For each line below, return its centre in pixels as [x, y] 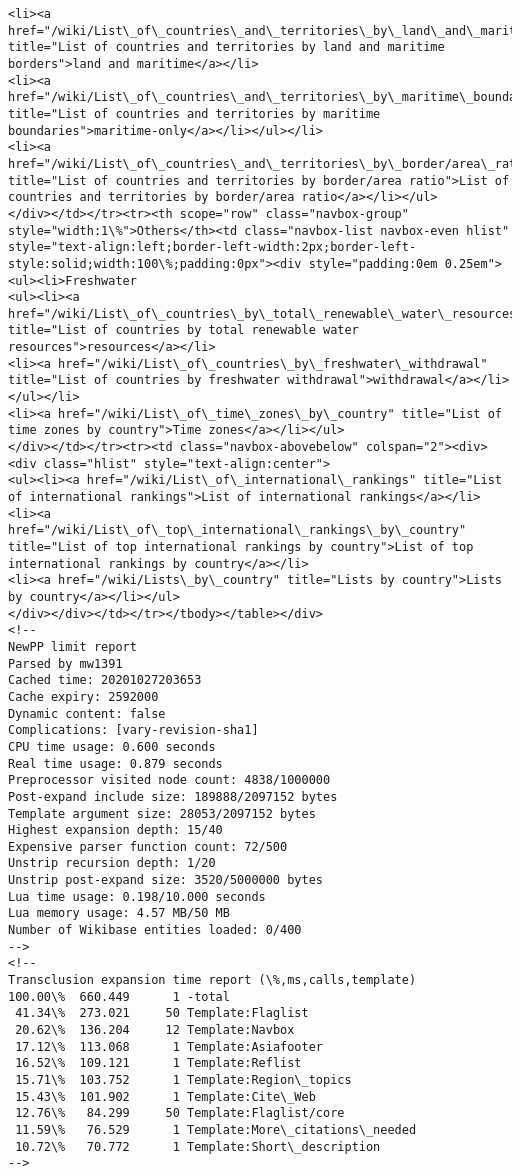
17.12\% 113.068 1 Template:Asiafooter [169, 1046]
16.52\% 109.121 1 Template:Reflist [158, 1063]
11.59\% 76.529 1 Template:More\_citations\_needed [216, 1129]
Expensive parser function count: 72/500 [148, 846]
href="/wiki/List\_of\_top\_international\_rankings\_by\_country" [237, 530]
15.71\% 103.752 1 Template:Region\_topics [183, 1080]
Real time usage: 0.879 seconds [115, 763]
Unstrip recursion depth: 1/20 [112, 863]
